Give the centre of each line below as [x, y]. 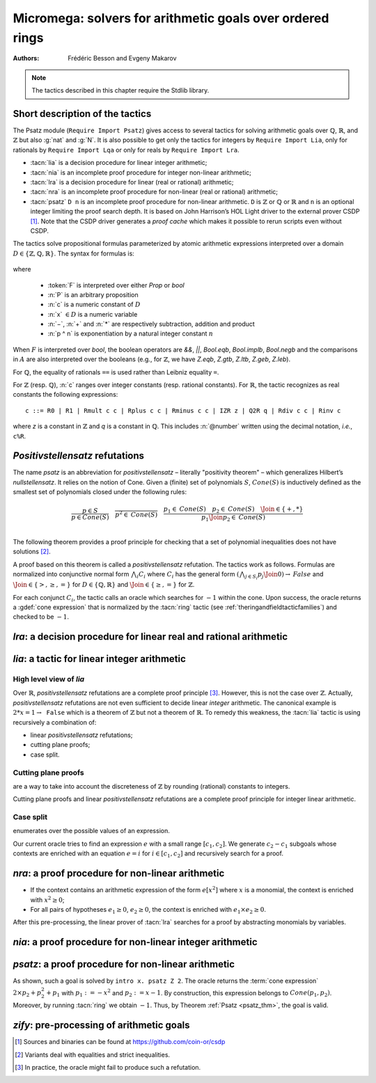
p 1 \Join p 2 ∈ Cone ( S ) [233, 518]
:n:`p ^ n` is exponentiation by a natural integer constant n [131, 333]
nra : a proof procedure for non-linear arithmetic [119, 873]
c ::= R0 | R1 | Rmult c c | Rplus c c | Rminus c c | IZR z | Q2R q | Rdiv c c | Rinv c [183, 410]
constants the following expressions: [65, 395]
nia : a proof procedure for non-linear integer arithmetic [135, 942]
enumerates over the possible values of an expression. [91, 831]
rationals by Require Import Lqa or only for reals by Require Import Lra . [126, 150]
